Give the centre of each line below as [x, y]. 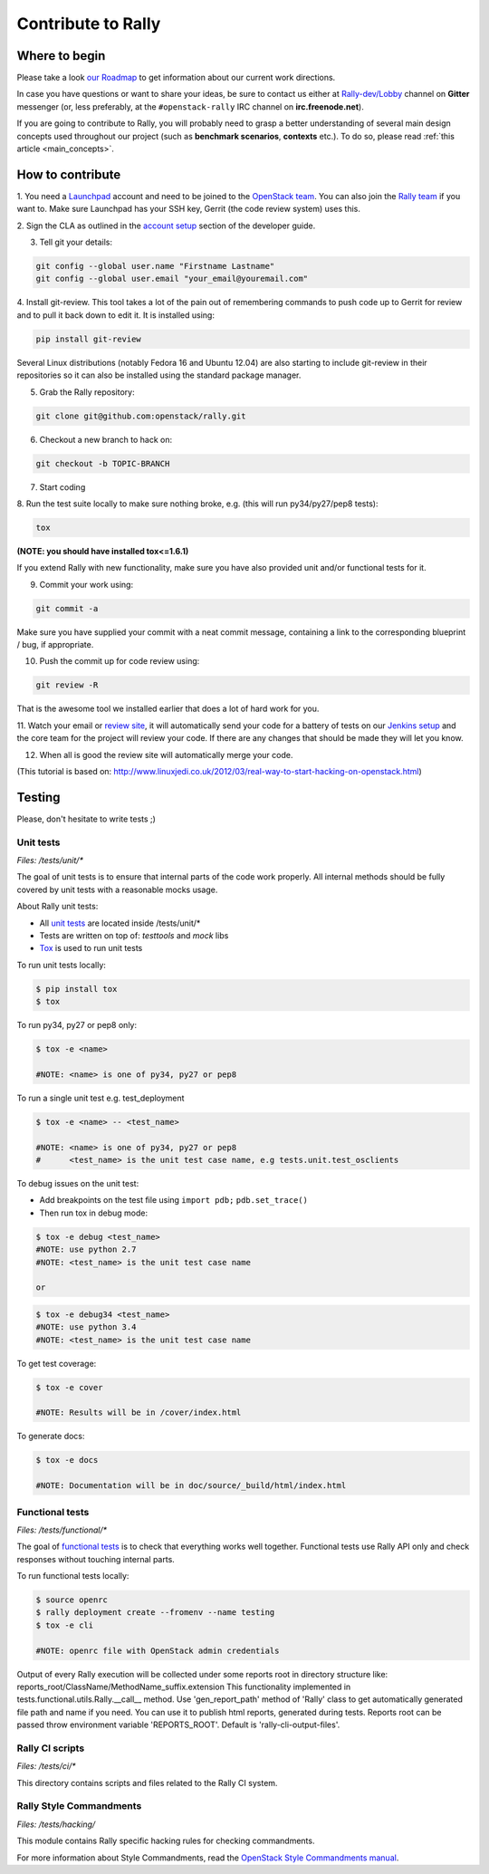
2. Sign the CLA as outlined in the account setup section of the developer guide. [166, 226]
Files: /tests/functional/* [62, 1530]
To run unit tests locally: [61, 965]
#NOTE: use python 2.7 [86, 1249]
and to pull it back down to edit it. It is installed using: [115, 315]
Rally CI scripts [51, 1748]
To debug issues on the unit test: [78, 1183]
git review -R [67, 685]
